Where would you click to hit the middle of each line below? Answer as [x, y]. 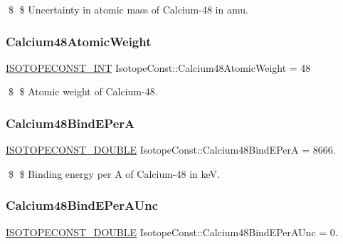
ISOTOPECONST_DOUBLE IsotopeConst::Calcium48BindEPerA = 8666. [171, 150]
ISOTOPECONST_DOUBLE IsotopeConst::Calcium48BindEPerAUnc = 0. [172, 232]
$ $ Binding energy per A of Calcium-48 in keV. [114, 173]
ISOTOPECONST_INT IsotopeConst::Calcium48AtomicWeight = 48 [158, 67]
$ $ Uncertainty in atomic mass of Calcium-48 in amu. [128, 9]
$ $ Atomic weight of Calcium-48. [83, 91]
